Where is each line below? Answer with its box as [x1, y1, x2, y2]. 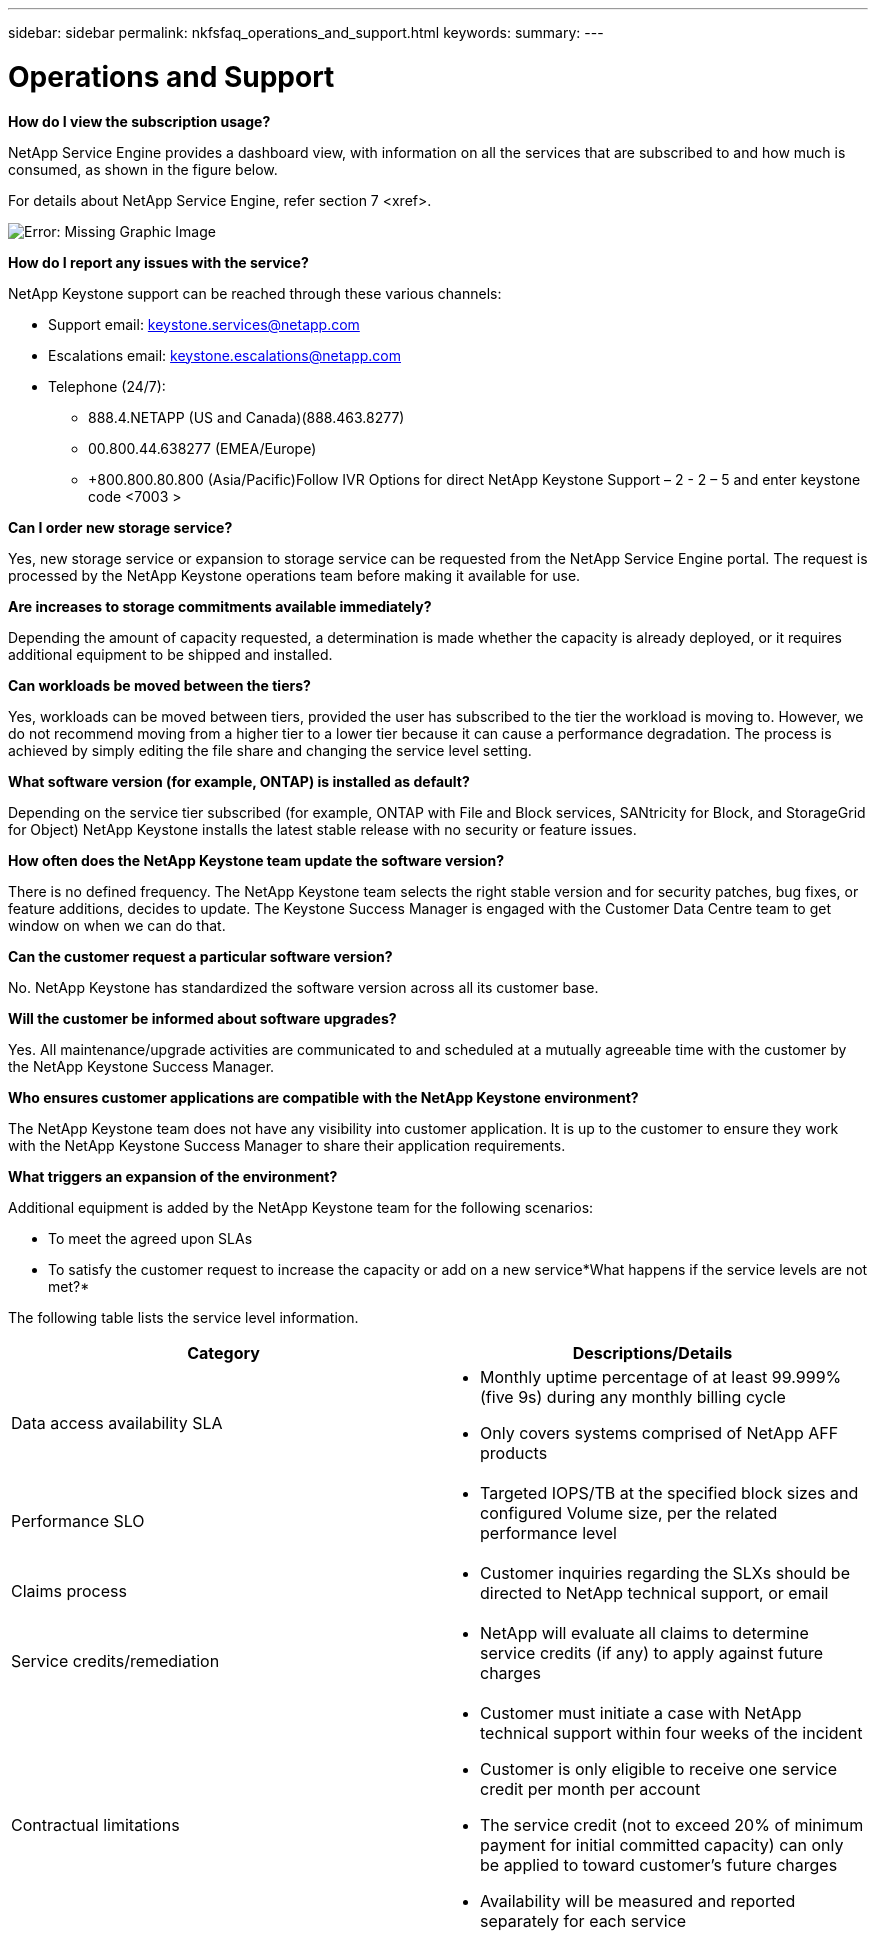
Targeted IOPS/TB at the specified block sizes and [480, 1482, 859, 1503]
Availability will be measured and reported [480, 1890, 796, 1911]
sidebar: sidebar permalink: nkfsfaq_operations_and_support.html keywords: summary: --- [8, 24, 604, 41]
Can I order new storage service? [8, 518, 233, 536]
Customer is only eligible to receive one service [480, 1758, 838, 1779]
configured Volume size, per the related [480, 1502, 778, 1523]
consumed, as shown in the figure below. [8, 160, 278, 178]
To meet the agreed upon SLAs [48, 1229, 253, 1247]
